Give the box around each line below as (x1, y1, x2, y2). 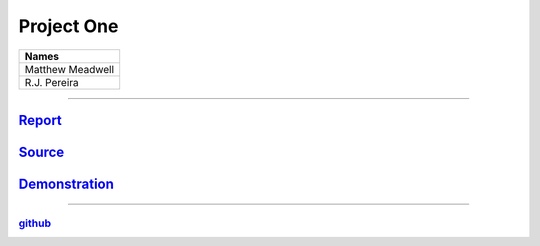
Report (18, 111, 62, 129)
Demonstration (18, 176, 115, 192)
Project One (18, 15, 119, 37)
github (18, 216, 52, 230)
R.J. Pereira (24, 75, 79, 89)
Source (18, 143, 65, 160)
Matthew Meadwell (24, 62, 115, 76)
